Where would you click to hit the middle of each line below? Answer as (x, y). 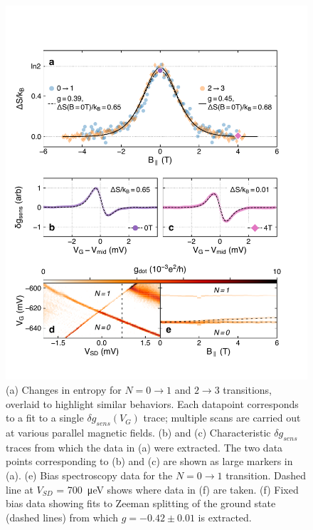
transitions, (247, 389)
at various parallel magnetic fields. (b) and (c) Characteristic (138, 432)
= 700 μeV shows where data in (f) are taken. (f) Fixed (177, 489)
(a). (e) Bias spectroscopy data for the (89, 475)
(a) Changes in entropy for (64, 389)
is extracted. (225, 517)
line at (20, 489)
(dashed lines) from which (62, 517)
